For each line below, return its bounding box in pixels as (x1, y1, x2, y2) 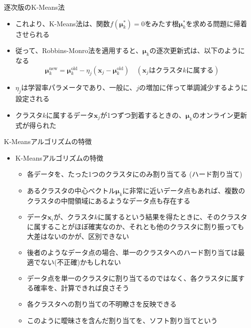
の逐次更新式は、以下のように (149, 45, 245, 55)
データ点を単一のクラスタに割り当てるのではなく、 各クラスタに (27, 273, 232, 283)
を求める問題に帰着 (185, 18, 247, 28)
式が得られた (15, 120, 56, 130)
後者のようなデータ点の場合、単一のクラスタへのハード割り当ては (27, 247, 238, 257)
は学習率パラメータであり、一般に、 (21, 82, 137, 92)
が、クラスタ (54, 212, 94, 222)
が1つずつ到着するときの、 (100, 109, 186, 120)
